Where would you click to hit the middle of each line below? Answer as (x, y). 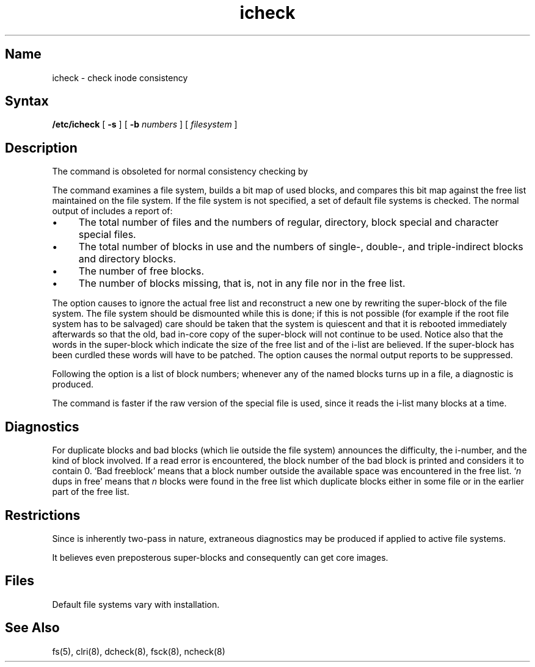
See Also (32, 628)
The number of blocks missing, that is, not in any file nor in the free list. (242, 283)
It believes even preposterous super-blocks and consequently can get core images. (220, 557)
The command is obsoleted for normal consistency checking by (180, 171)
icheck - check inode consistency (120, 78)
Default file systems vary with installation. (136, 604)
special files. (107, 235)
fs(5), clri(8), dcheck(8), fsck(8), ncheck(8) (139, 651)
